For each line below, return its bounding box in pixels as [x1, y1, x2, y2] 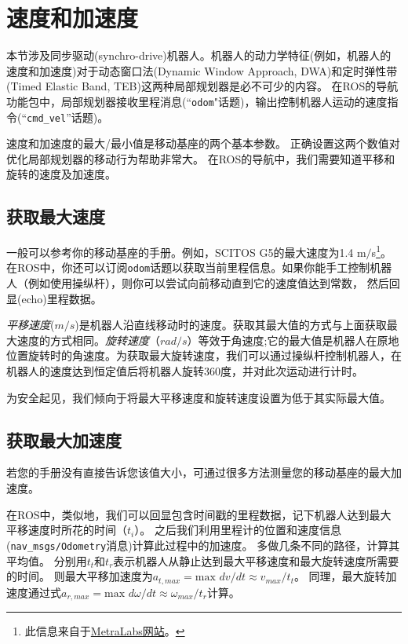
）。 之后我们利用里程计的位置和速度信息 [134, 521, 341, 538]
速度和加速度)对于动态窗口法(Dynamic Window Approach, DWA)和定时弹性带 [6, 62, 398, 79]
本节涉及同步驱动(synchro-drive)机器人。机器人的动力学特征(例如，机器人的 [6, 47, 392, 64]
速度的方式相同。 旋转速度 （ [16, 331, 160, 348]
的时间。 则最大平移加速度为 [6, 568, 153, 584]
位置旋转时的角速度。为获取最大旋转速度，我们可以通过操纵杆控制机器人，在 [6, 347, 402, 364]
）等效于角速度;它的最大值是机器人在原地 [187, 331, 399, 348]
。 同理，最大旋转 [293, 568, 386, 584]
